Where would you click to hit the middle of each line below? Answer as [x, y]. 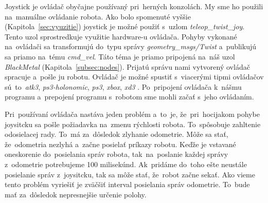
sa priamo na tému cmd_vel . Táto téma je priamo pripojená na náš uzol [120, 56]
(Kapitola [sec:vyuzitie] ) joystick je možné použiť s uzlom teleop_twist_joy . [125, 26]
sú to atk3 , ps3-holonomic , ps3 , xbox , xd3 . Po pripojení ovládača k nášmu [123, 86]
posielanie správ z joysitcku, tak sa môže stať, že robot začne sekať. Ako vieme [130, 174]
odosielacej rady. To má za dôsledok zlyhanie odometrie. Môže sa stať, [117, 134]
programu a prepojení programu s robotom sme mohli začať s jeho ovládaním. [129, 97]
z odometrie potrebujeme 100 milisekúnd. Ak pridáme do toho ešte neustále [126, 164]
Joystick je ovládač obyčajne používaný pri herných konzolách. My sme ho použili [134, 6]
